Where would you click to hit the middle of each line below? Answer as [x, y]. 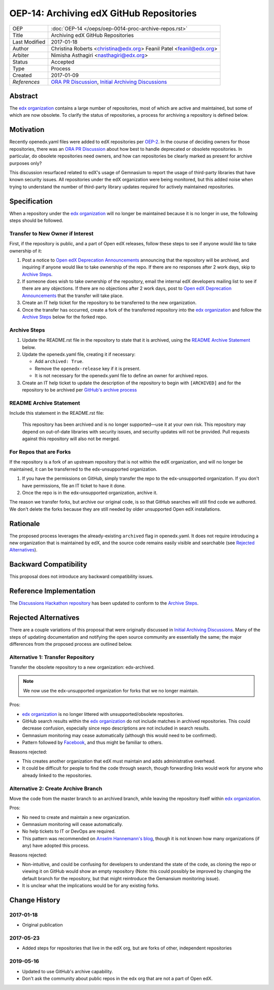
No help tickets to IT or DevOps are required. [69, 831]
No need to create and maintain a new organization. [76, 817]
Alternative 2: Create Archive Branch [56, 788]
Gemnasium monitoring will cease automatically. [73, 824]
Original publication [42, 925]
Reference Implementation [53, 591]
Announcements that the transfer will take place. [73, 295]
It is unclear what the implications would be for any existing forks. [91, 885]
